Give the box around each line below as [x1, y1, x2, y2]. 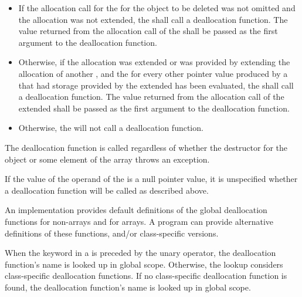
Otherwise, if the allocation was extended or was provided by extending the [18, 56, 290, 68]
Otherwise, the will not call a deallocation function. [18, 122, 203, 134]
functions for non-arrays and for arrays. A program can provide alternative [5, 215, 274, 227]
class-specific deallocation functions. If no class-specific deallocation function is [5, 269, 287, 282]
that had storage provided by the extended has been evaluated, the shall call [18, 79, 294, 91]
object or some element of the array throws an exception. [5, 153, 210, 165]
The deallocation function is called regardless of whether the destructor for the [5, 141, 287, 153]
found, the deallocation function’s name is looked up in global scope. [5, 281, 251, 293]
